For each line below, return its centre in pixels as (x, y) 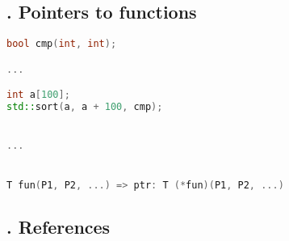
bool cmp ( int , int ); (62, 44)
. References (59, 226)
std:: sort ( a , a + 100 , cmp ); (85, 107)
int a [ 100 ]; (38, 95)
